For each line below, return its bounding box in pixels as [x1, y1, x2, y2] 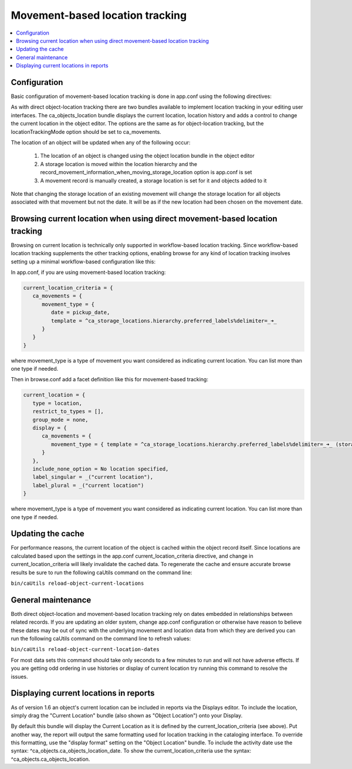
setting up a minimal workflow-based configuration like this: [11, 258, 155, 265]
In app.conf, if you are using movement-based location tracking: [11, 269, 166, 276]
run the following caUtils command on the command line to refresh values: [11, 635, 191, 642]
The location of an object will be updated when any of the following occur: [11, 138, 191, 146]
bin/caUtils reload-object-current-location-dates [11, 646, 160, 653]
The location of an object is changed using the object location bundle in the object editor [40, 153, 255, 160]
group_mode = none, [32, 416, 89, 423]
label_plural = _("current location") [32, 482, 144, 489]
